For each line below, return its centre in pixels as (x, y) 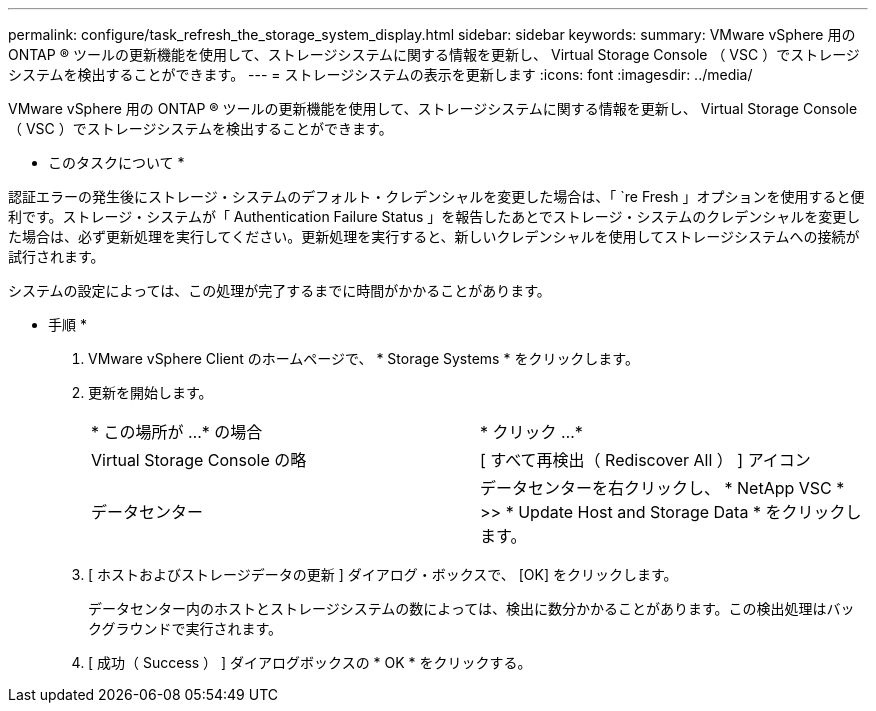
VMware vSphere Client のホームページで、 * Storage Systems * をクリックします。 (363, 358)
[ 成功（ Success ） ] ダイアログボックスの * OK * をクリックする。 (310, 662)
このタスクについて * (116, 162)
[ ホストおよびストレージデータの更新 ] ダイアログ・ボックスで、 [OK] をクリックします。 (383, 574)
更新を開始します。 (150, 392)
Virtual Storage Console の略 (199, 460)
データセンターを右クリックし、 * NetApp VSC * (662, 488)
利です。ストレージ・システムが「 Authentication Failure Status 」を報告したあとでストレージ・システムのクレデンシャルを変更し (434, 216)
